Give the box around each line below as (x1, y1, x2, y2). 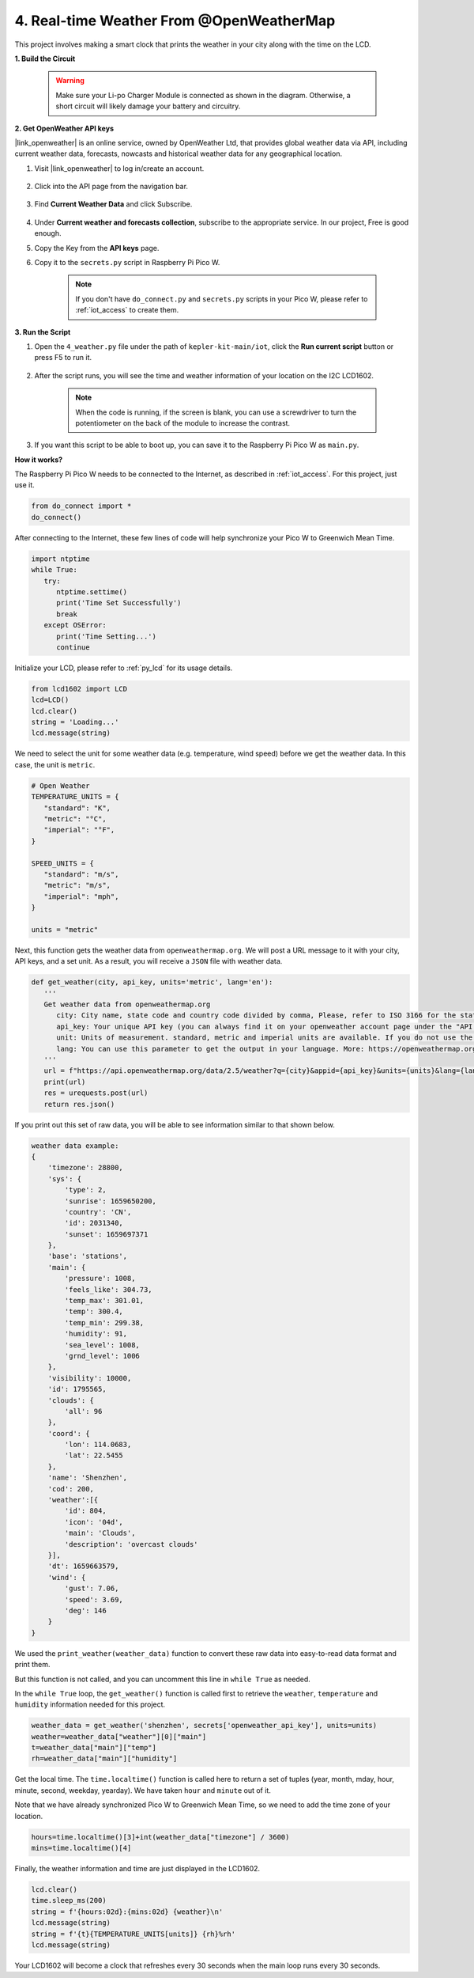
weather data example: (31, 1141, 119, 1150)
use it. (14, 480, 35, 490)
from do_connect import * (31, 502, 132, 510)
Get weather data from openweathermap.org (43, 1000, 211, 1009)
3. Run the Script (14, 327, 71, 336)
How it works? (14, 455, 63, 464)
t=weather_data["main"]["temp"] (31, 1743, 157, 1753)
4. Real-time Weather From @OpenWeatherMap (14, 12, 336, 29)
